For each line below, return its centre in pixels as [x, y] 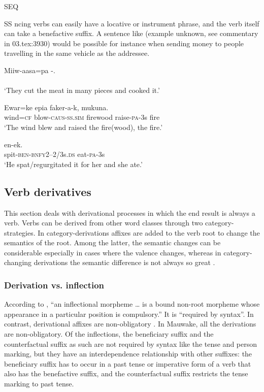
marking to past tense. [39, 384]
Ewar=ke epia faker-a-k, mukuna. [56, 107]
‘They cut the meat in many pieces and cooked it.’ [82, 90]
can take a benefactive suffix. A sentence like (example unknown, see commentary [131, 33]
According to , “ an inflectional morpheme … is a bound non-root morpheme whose [132, 304]
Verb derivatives [48, 191]
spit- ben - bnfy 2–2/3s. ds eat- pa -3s [55, 154]
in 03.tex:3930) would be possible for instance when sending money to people [124, 43]
